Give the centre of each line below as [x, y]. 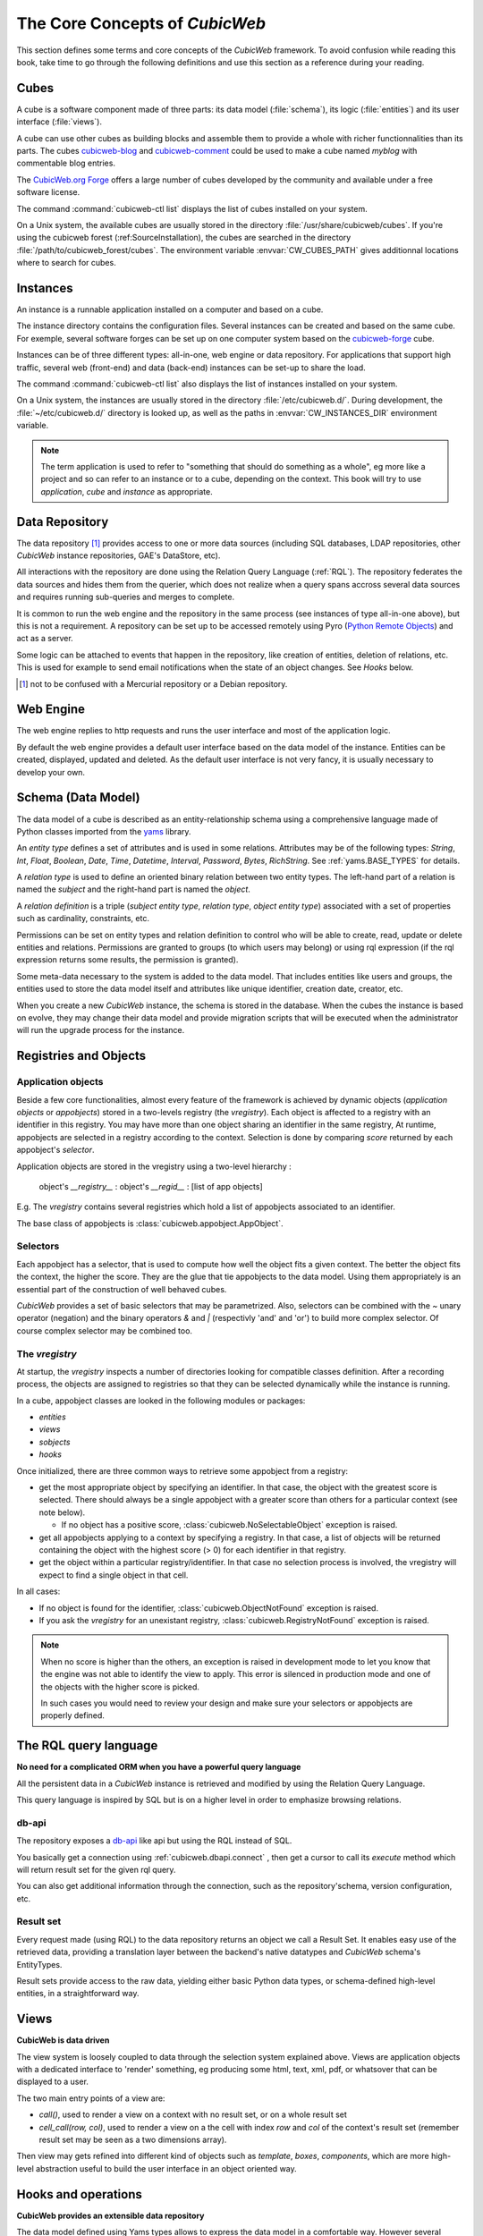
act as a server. [45, 639]
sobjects [55, 1442]
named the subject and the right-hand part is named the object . [133, 889]
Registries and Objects [81, 1056]
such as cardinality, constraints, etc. [83, 919]
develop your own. [51, 772]
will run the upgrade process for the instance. [101, 1030]
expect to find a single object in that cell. [114, 1575]
